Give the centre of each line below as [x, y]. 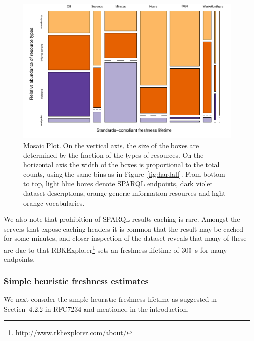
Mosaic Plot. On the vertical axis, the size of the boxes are [111, 145]
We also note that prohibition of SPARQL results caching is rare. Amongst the [122, 219]
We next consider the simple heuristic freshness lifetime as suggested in [110, 299]
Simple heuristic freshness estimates [76, 281]
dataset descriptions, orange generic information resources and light [125, 193]
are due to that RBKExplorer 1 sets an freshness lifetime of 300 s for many [116, 249]
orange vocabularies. [54, 202]
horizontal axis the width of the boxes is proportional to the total [122, 164]
